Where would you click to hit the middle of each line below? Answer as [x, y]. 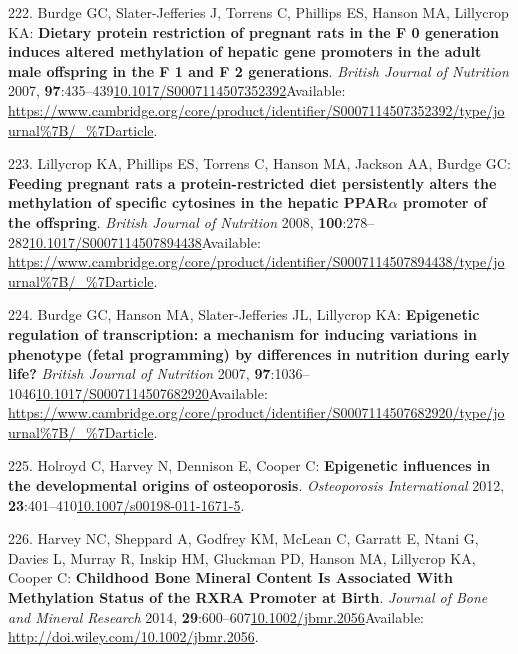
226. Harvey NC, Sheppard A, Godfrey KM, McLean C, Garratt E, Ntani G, [243, 538]
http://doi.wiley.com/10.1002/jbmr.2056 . [133, 636]
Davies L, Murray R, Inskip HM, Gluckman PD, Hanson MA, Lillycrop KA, [242, 557]
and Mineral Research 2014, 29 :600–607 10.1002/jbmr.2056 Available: [216, 616]
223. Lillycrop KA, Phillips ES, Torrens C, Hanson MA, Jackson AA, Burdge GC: [259, 163]
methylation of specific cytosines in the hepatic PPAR [198, 202]
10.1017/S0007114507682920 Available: [152, 392]
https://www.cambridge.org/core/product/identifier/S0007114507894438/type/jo [256, 261]
